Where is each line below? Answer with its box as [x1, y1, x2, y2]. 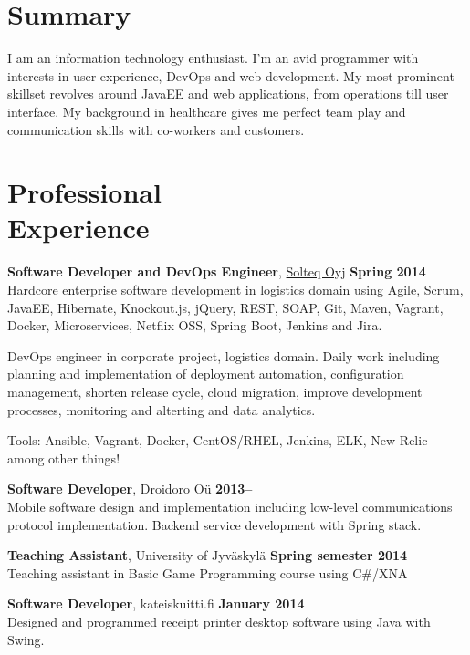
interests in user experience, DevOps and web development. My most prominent [7, 66, 454, 85]
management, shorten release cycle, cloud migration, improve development [7, 381, 423, 400]
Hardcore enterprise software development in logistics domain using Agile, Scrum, [7, 280, 464, 298]
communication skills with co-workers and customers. [7, 120, 305, 139]
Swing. [7, 629, 45, 649]
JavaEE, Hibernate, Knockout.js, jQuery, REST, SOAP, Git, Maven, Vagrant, [7, 297, 444, 317]
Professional [7, 173, 162, 211]
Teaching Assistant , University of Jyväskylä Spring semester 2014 [7, 546, 408, 565]
